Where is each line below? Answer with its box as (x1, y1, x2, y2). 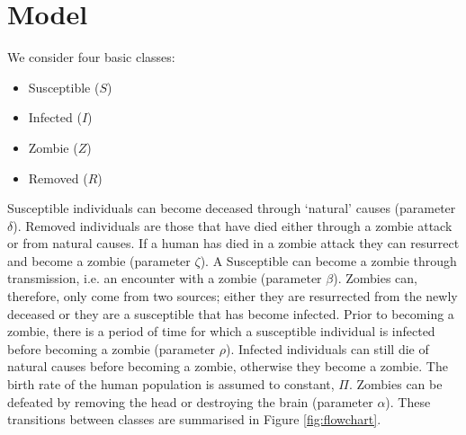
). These (385, 392, 431, 411)
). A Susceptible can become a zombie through (200, 251, 457, 270)
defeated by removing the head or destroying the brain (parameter (7, 392, 373, 411)
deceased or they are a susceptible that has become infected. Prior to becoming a (7, 304, 454, 323)
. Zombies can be (348, 375, 443, 394)
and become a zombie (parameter (7, 251, 191, 270)
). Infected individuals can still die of (226, 339, 429, 358)
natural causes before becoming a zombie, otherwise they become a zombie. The (7, 357, 448, 376)
